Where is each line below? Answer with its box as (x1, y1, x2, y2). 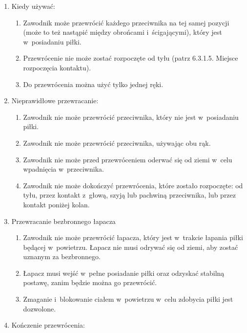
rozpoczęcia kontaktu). (23, 62, 91, 72)
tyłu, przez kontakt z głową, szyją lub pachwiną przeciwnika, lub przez (23, 190, 236, 200)
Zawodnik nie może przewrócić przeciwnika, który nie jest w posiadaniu (23, 111, 239, 122)
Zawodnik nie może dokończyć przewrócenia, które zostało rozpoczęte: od (23, 180, 243, 190)
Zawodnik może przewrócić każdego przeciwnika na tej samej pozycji (23, 17, 229, 27)
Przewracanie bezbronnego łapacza (11, 216, 116, 226)
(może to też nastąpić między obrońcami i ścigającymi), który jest (23, 27, 222, 37)
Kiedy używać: (11, 1, 55, 11)
